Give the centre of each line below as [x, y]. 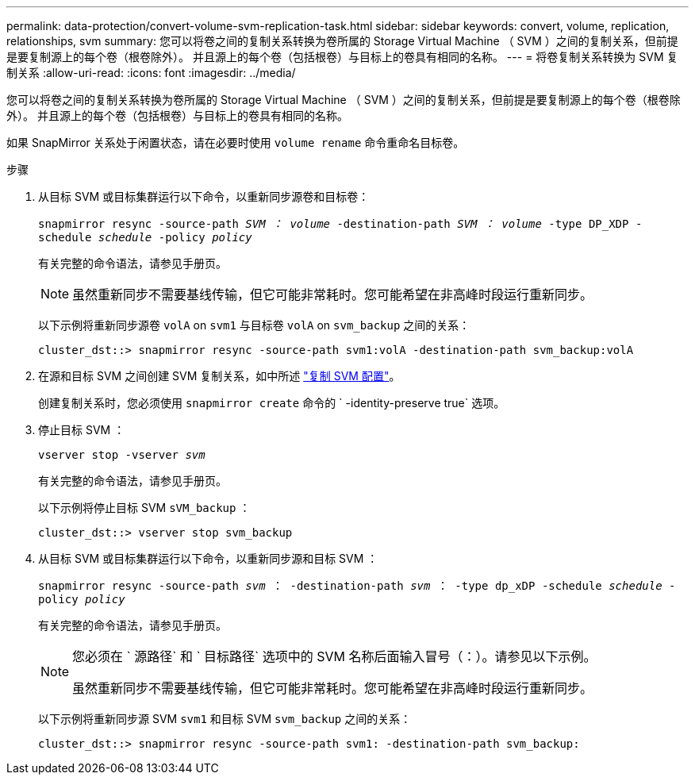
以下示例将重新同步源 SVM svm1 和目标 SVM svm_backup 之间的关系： [225, 719]
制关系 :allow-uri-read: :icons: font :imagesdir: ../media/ [151, 73]
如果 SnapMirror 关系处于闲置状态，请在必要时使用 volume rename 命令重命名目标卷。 [236, 142]
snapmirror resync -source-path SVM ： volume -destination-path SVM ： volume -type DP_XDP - [340, 224]
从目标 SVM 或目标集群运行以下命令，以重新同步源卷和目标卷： [204, 196]
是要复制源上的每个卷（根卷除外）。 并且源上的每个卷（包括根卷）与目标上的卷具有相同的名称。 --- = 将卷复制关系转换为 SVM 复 [342, 57]
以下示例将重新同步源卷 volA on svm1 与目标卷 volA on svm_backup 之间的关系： [254, 325]
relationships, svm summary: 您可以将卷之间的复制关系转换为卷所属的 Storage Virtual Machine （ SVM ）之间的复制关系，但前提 [342, 41]
